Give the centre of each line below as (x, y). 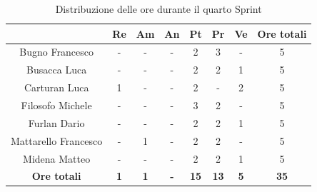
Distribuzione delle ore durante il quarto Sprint (158, 9)
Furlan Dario (56, 122)
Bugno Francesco (56, 52)
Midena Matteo (57, 158)
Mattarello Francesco (57, 140)
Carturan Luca (56, 87)
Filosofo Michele (56, 105)
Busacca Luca (57, 70)
